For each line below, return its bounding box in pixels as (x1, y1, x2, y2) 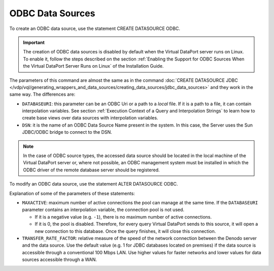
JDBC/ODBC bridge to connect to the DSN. (22, 129, 113, 135)
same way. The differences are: (9, 92, 76, 98)
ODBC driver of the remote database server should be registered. (23, 167, 160, 173)
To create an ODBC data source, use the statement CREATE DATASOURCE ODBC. (9, 25, 180, 32)
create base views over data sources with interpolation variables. (22, 115, 158, 121)
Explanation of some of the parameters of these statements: (9, 190, 135, 196)
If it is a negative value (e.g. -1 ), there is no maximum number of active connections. (35, 214, 212, 220)
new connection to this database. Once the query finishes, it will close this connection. (35, 228, 216, 234)
